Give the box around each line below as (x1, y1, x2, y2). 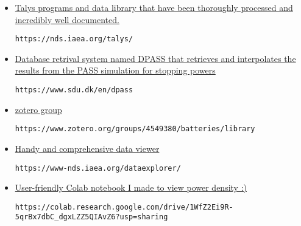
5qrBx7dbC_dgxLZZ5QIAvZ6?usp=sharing (15, 213, 168, 222)
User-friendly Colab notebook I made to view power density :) (15, 181, 247, 194)
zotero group (15, 103, 62, 115)
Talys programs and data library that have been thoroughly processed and (15, 1, 293, 13)
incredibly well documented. (15, 13, 119, 26)
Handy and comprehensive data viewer (15, 142, 160, 154)
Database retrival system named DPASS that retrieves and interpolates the (15, 52, 296, 64)
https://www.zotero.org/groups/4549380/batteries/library (15, 125, 255, 134)
